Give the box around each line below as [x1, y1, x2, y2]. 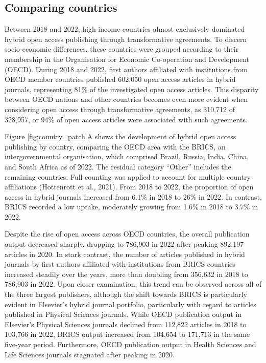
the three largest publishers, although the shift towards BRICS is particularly [5, 289, 247, 300]
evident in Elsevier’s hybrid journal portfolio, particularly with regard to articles [5, 298, 256, 309]
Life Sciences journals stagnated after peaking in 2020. [5, 349, 175, 359]
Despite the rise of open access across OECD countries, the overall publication [5, 228, 250, 239]
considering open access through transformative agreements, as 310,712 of [5, 103, 235, 114]
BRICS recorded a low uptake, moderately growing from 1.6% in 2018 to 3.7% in [5, 201, 258, 212]
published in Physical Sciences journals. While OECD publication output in [5, 309, 242, 319]
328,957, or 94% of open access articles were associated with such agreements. [5, 114, 248, 124]
